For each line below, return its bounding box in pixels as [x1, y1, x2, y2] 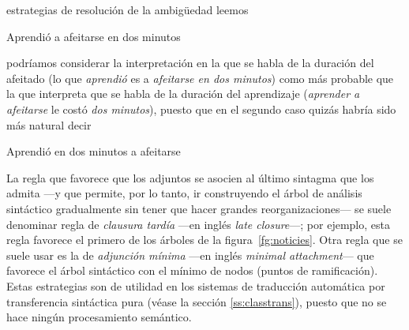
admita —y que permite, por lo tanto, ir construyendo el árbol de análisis [6, 185, 362, 201]
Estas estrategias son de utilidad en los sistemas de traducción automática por [6, 277, 385, 294]
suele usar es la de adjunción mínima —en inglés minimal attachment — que [6, 246, 374, 263]
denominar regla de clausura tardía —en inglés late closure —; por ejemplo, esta [6, 216, 390, 232]
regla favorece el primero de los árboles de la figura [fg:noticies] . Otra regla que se [6, 231, 403, 248]
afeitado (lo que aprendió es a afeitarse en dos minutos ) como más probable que [6, 69, 394, 86]
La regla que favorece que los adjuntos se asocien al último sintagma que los [6, 169, 374, 186]
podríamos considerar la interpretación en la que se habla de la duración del [6, 54, 374, 71]
